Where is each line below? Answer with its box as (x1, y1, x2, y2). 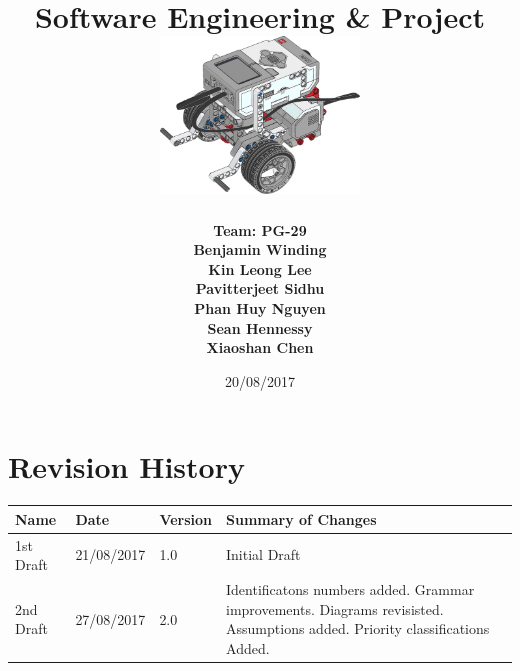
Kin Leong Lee (208, 258, 312, 279)
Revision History (8, 446, 245, 487)
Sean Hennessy (207, 317, 313, 338)
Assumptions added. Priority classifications (226, 618, 490, 639)
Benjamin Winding (193, 239, 327, 260)
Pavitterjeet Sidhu (195, 278, 325, 299)
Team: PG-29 (213, 219, 307, 240)
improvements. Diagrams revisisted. (226, 598, 444, 619)
